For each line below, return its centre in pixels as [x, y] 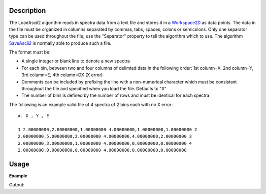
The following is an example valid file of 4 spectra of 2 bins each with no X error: [91, 104]
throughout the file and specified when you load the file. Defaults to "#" [94, 89]
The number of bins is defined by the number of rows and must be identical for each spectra [115, 95]
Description [28, 11]
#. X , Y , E [33, 116]
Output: [17, 185]
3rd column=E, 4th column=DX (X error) [62, 75]
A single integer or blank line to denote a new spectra [76, 61]
